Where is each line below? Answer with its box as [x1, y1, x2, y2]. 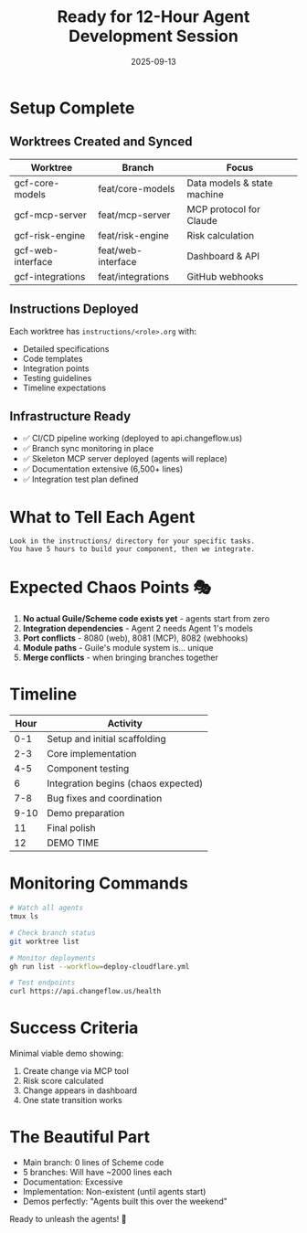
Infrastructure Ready [9, 409, 132, 424]
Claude [186, 214, 217, 227]
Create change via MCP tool [22, 1066, 130, 1077]
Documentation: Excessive [22, 1176, 123, 1187]
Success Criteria [9, 1017, 139, 1038]
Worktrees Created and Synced [9, 134, 193, 150]
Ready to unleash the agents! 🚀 [9, 1214, 127, 1224]
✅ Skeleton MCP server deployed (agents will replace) [22, 453, 228, 464]
